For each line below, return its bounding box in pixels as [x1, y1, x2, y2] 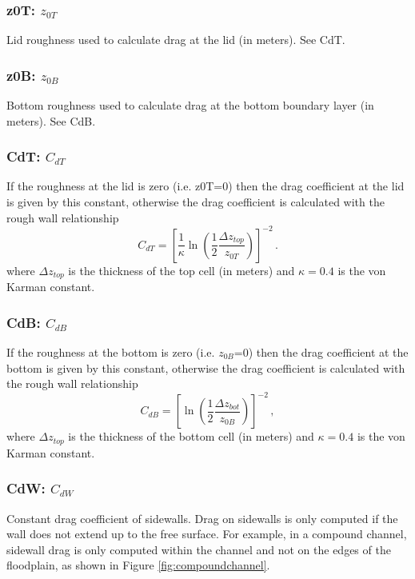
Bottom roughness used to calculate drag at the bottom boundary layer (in [6, 97, 374, 114]
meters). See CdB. [6, 112, 96, 129]
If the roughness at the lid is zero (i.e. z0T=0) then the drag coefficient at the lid [6, 178, 405, 194]
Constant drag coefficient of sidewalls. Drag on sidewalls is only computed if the [6, 509, 398, 526]
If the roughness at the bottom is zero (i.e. [6, 343, 215, 360]
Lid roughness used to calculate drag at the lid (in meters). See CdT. [6, 31, 345, 48]
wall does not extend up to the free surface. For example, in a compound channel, [6, 525, 407, 542]
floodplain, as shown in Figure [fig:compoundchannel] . [6, 557, 270, 573]
